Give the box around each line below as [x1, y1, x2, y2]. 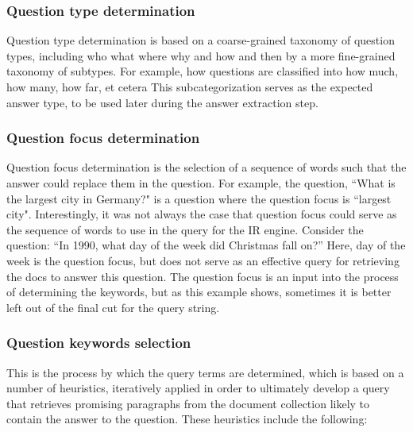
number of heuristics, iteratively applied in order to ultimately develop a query [6, 380, 390, 396]
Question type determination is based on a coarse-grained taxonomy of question [6, 32, 395, 48]
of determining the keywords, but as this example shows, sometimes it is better [6, 283, 392, 300]
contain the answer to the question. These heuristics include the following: [6, 411, 368, 427]
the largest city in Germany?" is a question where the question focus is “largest [6, 190, 392, 206]
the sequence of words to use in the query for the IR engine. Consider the [6, 221, 364, 237]
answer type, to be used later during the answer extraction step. [6, 94, 318, 110]
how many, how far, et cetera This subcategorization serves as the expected [6, 79, 373, 94]
